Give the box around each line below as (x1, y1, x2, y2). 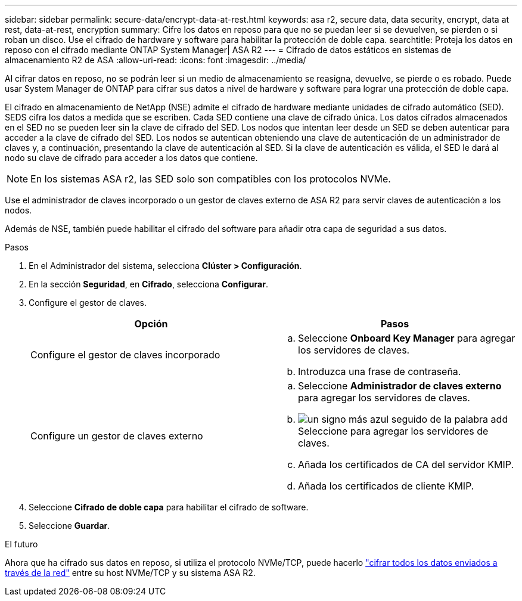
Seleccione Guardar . (29, 521, 110, 531)
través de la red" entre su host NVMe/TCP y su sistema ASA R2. (5, 568, 256, 578)
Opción (134, 318, 168, 330)
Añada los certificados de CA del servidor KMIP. (298, 459, 514, 470)
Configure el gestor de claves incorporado (30, 349, 220, 361)
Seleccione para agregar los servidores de (298, 425, 489, 437)
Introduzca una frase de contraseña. (298, 365, 461, 377)
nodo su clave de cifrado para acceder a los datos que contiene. (5, 153, 258, 163)
